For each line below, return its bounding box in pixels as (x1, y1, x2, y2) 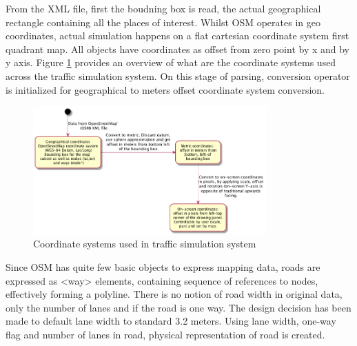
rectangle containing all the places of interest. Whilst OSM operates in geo (6, 14, 320, 29)
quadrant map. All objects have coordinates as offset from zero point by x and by (6, 41, 350, 56)
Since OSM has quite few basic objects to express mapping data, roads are (6, 259, 320, 274)
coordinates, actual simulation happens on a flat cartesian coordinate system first (6, 28, 349, 43)
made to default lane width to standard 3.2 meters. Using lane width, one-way (6, 314, 336, 328)
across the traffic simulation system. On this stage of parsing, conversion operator (6, 68, 350, 83)
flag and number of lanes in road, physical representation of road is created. (6, 327, 325, 341)
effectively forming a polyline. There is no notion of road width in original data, (6, 287, 343, 301)
